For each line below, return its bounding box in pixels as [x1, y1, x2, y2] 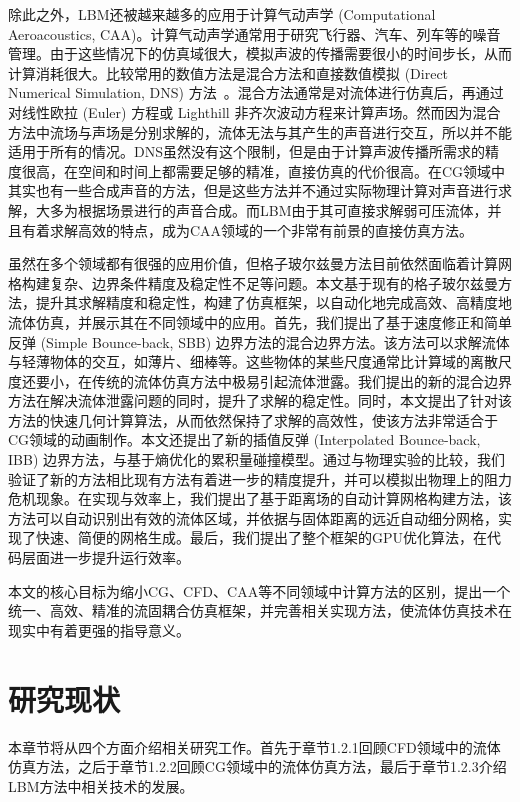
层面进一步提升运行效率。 [21, 547, 190, 568]
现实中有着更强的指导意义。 [8, 619, 190, 640]
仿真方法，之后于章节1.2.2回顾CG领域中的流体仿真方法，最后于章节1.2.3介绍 [8, 756, 507, 777]
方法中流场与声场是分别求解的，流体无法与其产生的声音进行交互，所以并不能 [8, 121, 512, 142]
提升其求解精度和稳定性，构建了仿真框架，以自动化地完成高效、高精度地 [35, 292, 512, 313]
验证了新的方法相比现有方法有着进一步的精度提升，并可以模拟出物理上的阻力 [8, 468, 512, 489]
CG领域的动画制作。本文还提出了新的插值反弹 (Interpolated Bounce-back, [8, 429, 481, 450]
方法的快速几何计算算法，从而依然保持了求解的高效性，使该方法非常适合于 [8, 409, 498, 430]
